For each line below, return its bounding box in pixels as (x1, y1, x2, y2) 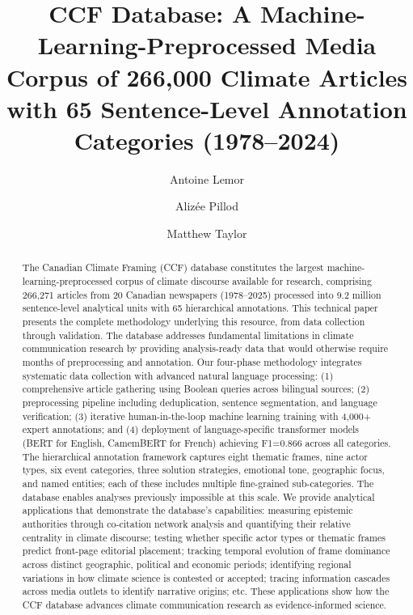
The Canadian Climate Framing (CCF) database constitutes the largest (22, 261, 324, 274)
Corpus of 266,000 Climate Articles (6, 60, 408, 93)
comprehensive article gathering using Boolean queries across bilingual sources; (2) (22, 382, 370, 396)
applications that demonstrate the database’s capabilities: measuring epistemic (22, 503, 353, 517)
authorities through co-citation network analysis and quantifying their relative (22, 516, 351, 530)
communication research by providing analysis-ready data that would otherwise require (22, 341, 389, 355)
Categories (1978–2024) (74, 123, 340, 156)
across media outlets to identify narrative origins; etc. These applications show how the (22, 584, 390, 598)
